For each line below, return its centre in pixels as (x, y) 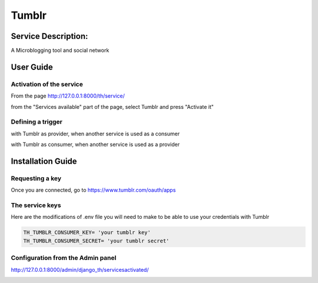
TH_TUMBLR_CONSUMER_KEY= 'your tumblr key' (87, 233)
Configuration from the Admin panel (64, 258)
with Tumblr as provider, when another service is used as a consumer (95, 134)
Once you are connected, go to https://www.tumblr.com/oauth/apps (93, 190)
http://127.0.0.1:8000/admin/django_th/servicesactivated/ (80, 269)
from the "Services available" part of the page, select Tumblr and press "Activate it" (112, 106)
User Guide (32, 67)
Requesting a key (36, 178)
